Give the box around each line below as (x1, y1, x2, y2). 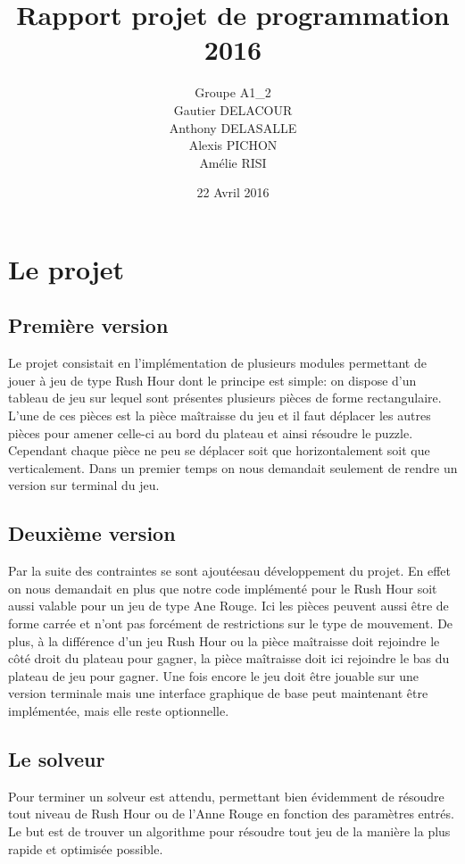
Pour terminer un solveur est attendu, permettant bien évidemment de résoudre (8, 786, 444, 805)
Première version (8, 312, 169, 339)
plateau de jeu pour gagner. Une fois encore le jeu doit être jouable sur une (8, 666, 419, 685)
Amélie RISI (199, 153, 267, 171)
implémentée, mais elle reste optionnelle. (8, 701, 229, 719)
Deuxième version (8, 519, 176, 547)
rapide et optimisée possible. (8, 839, 163, 858)
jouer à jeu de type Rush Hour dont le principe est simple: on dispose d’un (8, 370, 417, 389)
